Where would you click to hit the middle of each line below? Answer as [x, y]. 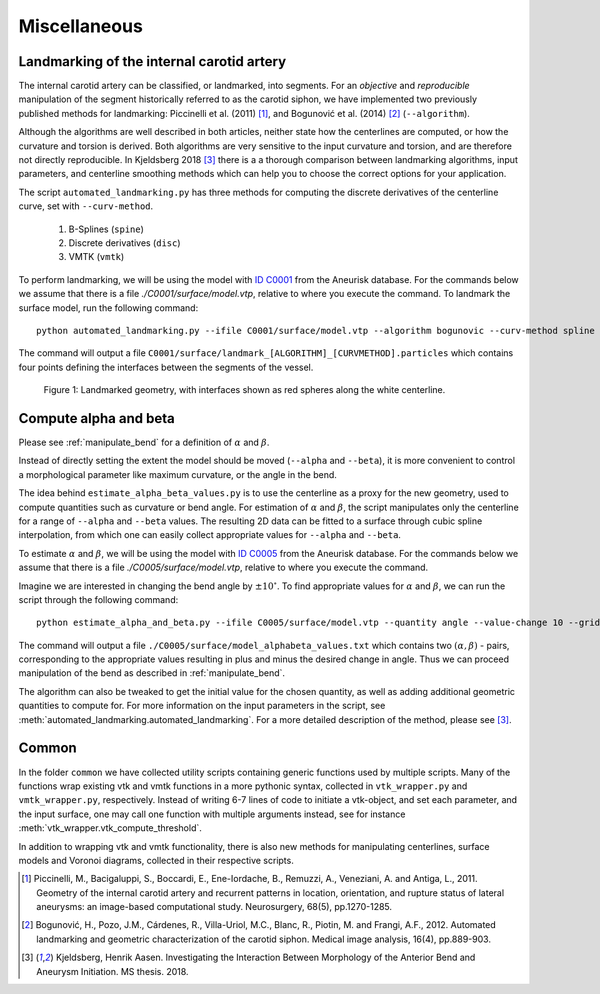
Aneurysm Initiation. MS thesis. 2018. [112, 971]
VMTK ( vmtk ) [96, 257]
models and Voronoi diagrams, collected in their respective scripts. [156, 860]
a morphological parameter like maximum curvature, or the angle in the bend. [177, 474]
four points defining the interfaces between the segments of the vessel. [166, 367]
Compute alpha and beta [96, 418]
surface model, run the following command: [108, 307]
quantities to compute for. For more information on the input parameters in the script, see [202, 706]
